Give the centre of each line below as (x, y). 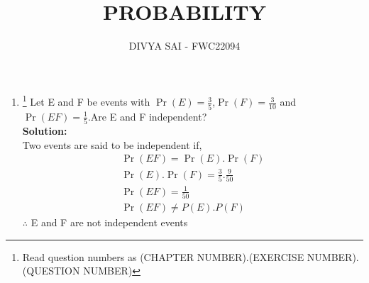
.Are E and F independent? (147, 116)
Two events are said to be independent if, (112, 144)
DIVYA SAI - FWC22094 (184, 46)
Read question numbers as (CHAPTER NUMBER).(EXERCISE (163, 256)
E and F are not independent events (109, 222)
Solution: (45, 131)
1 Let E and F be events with (86, 101)
